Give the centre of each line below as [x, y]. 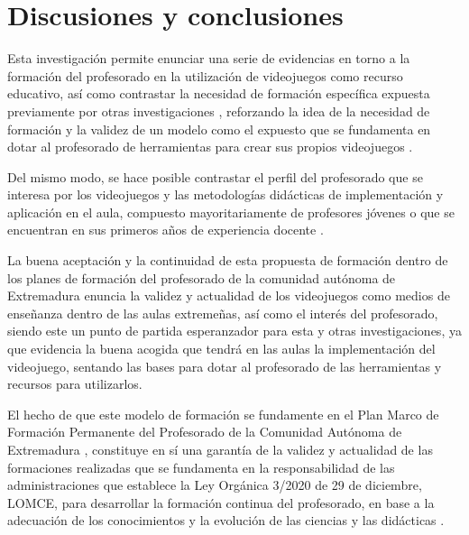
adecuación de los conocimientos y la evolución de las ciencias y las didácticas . [226, 520]
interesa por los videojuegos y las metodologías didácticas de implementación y [225, 194]
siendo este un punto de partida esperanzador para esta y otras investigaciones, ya [234, 331]
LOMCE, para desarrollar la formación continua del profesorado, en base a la [221, 502]
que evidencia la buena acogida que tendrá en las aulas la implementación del [221, 349]
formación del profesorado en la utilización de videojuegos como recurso [205, 75]
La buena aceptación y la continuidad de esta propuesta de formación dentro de [228, 260]
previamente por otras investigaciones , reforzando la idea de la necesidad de [219, 111]
